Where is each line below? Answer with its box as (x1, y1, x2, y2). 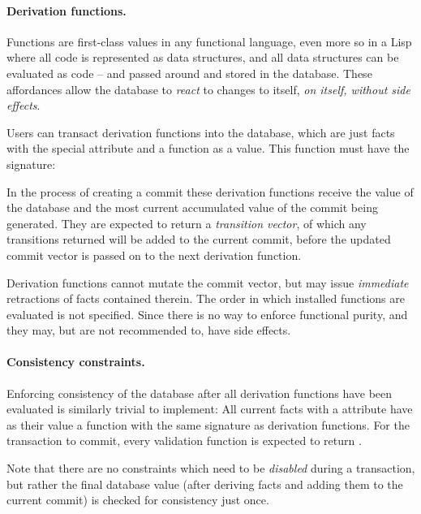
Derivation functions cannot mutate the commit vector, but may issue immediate (6, 274, 409, 291)
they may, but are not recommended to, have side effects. (6, 322, 291, 339)
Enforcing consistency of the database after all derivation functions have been (6, 384, 393, 401)
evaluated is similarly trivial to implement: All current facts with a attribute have (6, 400, 413, 417)
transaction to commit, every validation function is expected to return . (6, 432, 362, 449)
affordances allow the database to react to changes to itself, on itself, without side (6, 80, 410, 97)
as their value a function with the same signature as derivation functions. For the (6, 416, 410, 433)
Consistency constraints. (6, 353, 145, 370)
